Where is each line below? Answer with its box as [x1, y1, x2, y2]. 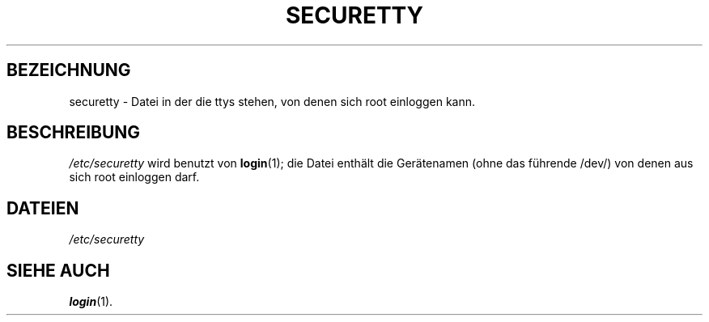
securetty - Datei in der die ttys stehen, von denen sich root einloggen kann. [69, 94, 476, 108]
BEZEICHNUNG [6, 60, 131, 81]
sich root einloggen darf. [69, 170, 200, 184]
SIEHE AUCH [6, 260, 110, 281]
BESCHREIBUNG [6, 122, 141, 143]
